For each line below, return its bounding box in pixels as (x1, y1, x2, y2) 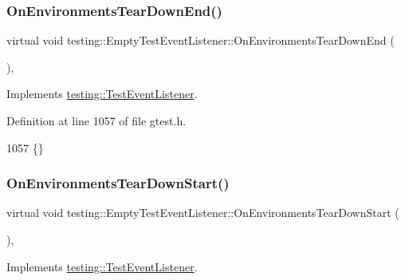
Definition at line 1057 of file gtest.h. (6, 112, 187, 128)
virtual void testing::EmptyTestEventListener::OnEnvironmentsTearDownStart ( (6, 204, 399, 221)
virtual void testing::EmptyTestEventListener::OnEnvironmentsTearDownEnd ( (6, 32, 395, 49)
